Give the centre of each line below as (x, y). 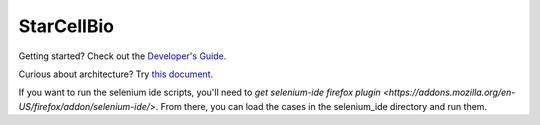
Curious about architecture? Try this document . (116, 74)
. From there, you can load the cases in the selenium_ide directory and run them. (321, 106)
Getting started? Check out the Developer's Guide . (122, 56)
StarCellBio (66, 26)
